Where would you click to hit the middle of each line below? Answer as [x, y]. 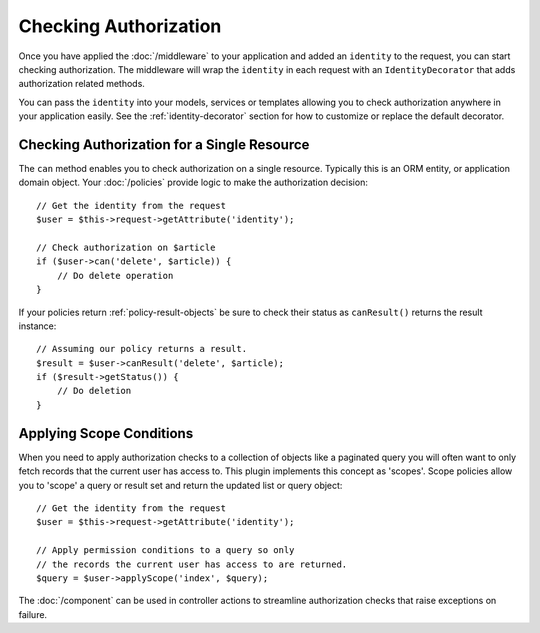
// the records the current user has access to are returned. [192, 564]
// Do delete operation [115, 275]
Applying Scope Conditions [106, 433]
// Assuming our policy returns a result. [142, 349]
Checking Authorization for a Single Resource [164, 144]
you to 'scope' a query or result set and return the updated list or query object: [180, 485]
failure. [33, 614]
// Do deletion [94, 391]
